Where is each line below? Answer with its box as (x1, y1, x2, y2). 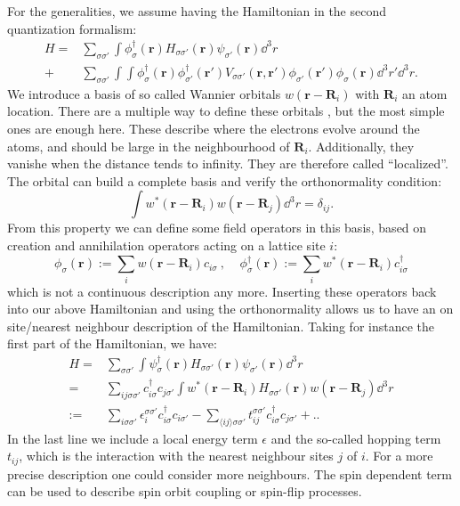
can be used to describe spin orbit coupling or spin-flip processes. (7, 482, 362, 501)
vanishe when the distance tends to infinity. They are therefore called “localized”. (7, 154, 448, 173)
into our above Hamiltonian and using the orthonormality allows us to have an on (7, 299, 454, 318)
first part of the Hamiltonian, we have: (7, 334, 217, 353)
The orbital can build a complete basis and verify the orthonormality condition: (7, 171, 442, 190)
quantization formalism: (7, 19, 137, 37)
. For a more (365, 446, 433, 465)
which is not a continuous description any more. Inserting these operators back (7, 282, 437, 300)
